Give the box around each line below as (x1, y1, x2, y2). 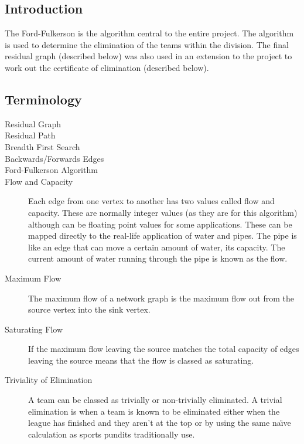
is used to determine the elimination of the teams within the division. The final (5, 38, 289, 50)
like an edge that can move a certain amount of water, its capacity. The (28, 240, 285, 253)
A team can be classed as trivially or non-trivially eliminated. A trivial (28, 394, 282, 406)
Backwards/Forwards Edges (5, 152, 104, 164)
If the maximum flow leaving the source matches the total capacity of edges (28, 343, 299, 355)
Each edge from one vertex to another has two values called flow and (28, 195, 275, 207)
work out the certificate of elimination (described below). (5, 61, 209, 73)
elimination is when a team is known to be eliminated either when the (28, 405, 280, 417)
